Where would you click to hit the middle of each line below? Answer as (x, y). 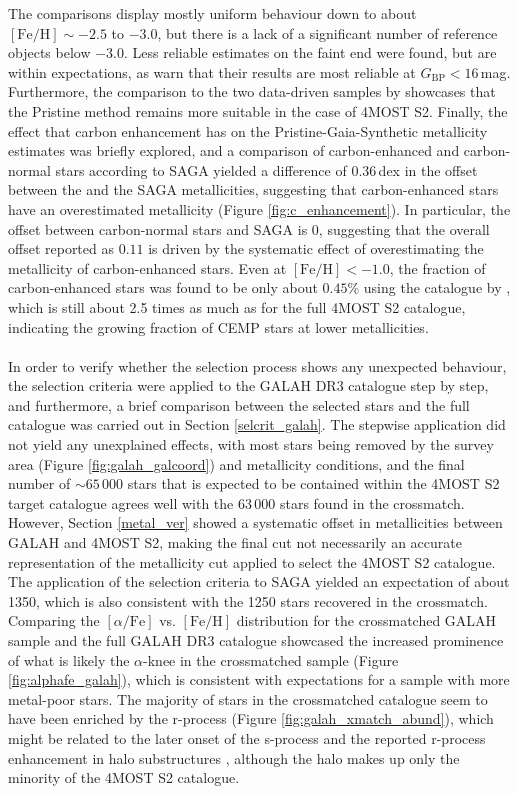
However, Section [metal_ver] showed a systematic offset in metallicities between (255, 522)
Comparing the (54, 620)
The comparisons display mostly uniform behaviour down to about (212, 13)
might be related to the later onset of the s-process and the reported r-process (247, 737)
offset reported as (61, 248)
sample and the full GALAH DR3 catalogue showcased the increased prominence (256, 640)
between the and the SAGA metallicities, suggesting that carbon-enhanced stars (253, 189)
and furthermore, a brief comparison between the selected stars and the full (239, 404)
